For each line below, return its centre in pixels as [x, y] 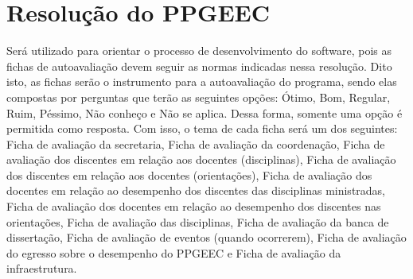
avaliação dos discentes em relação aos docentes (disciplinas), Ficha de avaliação [201, 159]
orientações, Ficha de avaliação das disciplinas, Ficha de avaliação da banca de [198, 221]
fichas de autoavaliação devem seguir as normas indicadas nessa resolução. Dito [199, 66]
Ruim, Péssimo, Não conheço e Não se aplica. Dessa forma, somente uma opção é [205, 112]
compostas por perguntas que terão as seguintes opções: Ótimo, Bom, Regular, [199, 97]
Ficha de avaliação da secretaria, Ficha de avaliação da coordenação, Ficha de [196, 143]
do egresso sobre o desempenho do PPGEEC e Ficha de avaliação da [174, 252]
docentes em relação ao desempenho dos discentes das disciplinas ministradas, [196, 190]
